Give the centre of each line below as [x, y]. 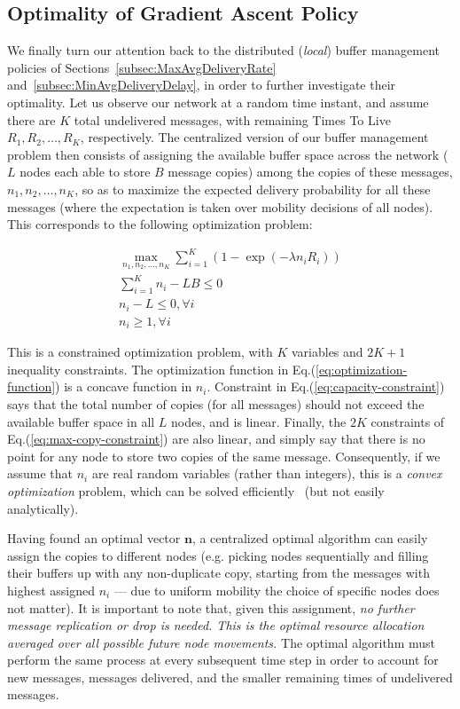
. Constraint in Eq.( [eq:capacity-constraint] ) [326, 386]
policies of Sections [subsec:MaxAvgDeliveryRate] [142, 67]
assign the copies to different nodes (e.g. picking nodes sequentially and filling [218, 555]
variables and [327, 352]
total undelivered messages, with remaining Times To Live [232, 119]
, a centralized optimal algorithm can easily [310, 538]
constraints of [408, 421]
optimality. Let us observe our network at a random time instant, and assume [218, 102]
